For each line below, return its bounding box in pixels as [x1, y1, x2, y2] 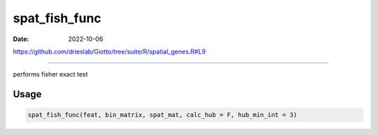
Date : [13, 35, 29, 43]
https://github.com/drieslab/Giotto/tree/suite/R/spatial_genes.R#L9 [13, 47, 206, 56]
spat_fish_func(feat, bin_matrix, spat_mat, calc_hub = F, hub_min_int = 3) [27, 111, 297, 119]
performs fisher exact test [13, 70, 88, 79]
